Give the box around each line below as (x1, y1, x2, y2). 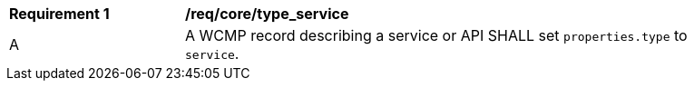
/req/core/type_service (185, 5, 349, 23)
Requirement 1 (9, 5, 110, 23)
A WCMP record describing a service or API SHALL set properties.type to (185, 26, 688, 44)
